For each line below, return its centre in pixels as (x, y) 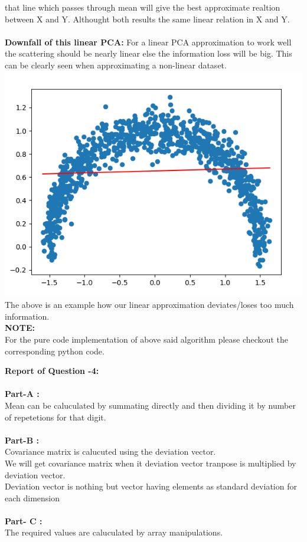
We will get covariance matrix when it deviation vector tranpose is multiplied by (151, 463)
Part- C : (24, 520)
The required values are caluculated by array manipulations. (114, 532)
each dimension (32, 497)
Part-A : (22, 394)
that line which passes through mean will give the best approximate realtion (143, 7)
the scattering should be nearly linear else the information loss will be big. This (148, 53)
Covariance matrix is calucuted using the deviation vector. (110, 451)
